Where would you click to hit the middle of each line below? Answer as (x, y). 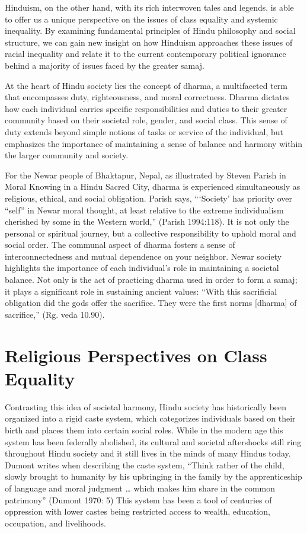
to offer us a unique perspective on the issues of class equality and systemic (141, 19)
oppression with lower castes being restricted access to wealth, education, (137, 511)
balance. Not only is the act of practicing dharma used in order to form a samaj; (151, 280)
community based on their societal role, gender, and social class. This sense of (146, 120)
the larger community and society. (67, 155)
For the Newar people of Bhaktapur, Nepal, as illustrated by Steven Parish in (145, 175)
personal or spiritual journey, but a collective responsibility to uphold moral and (151, 233)
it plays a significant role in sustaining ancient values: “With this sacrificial (141, 291)
